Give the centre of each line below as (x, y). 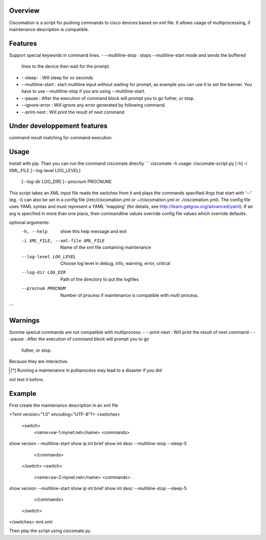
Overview (24, 11)
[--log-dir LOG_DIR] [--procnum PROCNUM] (66, 181)
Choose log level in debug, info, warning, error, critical (115, 264)
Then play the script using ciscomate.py (50, 531)
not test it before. (27, 379)
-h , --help (34, 232)
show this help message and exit (93, 232)
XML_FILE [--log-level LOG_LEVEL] (45, 170)
